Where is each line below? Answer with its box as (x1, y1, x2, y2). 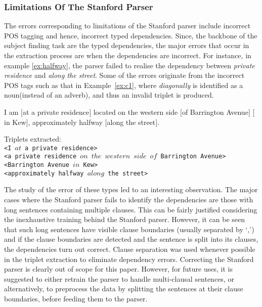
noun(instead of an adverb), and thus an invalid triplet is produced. (4, 90, 214, 100)
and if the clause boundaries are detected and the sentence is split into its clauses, (4, 234, 258, 244)
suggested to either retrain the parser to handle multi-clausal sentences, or (4, 273, 234, 284)
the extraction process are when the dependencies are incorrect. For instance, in (4, 50, 251, 60)
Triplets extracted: (4, 134, 61, 144)
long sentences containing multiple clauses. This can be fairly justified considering (4, 204, 257, 214)
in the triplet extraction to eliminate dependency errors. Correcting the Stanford (4, 253, 254, 264)
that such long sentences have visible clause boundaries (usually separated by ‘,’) (4, 224, 254, 234)
